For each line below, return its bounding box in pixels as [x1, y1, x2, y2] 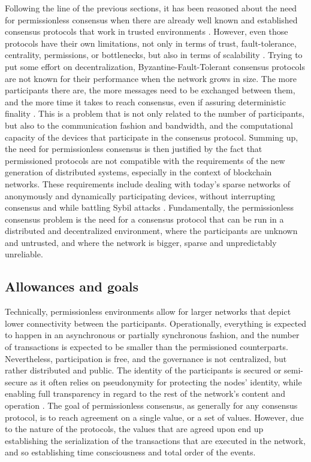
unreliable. [5, 248, 43, 260]
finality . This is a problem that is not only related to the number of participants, [5, 107, 304, 120]
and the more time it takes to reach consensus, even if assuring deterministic [5, 95, 286, 108]
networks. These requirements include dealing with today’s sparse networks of [5, 177, 290, 190]
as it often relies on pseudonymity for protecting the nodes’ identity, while [30, 375, 302, 388]
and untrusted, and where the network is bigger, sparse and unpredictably [5, 236, 277, 248]
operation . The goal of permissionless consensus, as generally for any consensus [5, 399, 298, 412]
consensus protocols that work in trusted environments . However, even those [5, 25, 288, 38]
